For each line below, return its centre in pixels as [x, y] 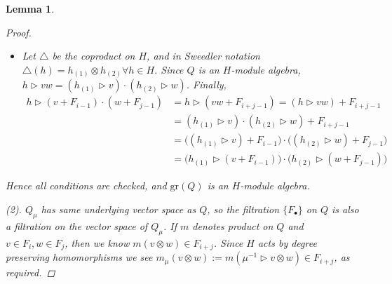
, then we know [97, 242]
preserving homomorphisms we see [79, 257]
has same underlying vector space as [119, 209]
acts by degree [287, 242]
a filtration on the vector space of [77, 225]
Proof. [19, 32]
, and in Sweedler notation [203, 56]
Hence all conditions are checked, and [86, 185]
